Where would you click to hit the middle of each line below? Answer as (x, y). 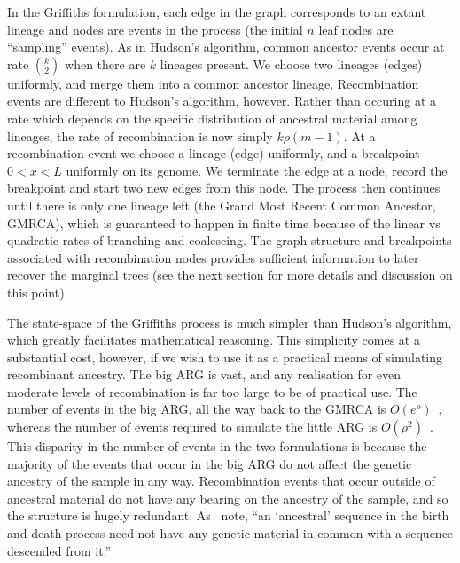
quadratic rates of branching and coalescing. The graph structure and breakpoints (230, 240)
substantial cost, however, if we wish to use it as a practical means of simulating (225, 357)
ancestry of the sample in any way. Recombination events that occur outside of (221, 481)
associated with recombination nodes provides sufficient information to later (213, 257)
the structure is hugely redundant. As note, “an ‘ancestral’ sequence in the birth (228, 515)
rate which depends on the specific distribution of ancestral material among (212, 118)
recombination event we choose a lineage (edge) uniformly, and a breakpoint (214, 153)
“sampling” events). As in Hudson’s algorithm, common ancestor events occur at (226, 47)
